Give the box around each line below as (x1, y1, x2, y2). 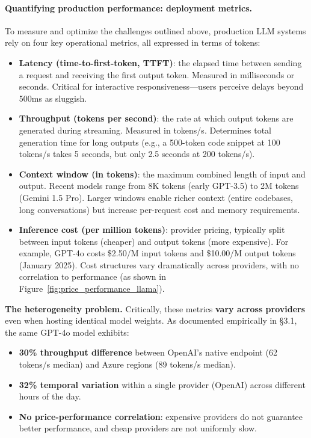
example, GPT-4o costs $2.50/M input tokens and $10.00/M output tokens (19, 247, 296, 259)
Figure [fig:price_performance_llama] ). (19, 282, 165, 295)
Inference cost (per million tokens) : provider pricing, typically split (19, 223, 285, 236)
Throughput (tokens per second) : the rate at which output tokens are (19, 112, 294, 125)
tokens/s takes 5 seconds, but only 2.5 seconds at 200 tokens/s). (19, 147, 255, 160)
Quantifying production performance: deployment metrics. (5, 1, 252, 14)
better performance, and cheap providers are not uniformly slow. (19, 422, 257, 434)
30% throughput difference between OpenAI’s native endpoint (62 (19, 346, 277, 359)
